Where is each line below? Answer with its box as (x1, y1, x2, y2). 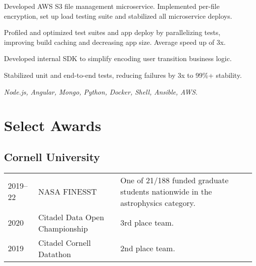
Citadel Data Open (38, 211, 104, 223)
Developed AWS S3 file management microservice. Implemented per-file (4, 1, 220, 11)
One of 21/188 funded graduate (120, 174, 229, 186)
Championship (38, 222, 88, 234)
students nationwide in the (120, 185, 212, 197)
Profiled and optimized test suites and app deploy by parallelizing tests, (4, 27, 221, 37)
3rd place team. (120, 217, 174, 229)
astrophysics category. (120, 197, 195, 208)
